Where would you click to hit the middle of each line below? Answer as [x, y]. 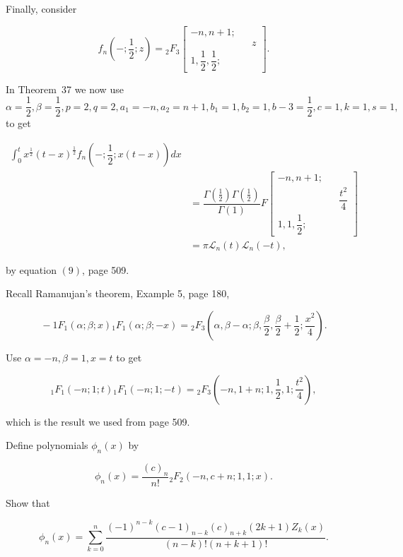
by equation [31, 269]
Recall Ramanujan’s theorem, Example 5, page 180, [118, 293]
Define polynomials [47, 445]
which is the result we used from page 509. [98, 421]
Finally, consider [41, 8]
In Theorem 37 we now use [65, 89]
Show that [28, 502]
